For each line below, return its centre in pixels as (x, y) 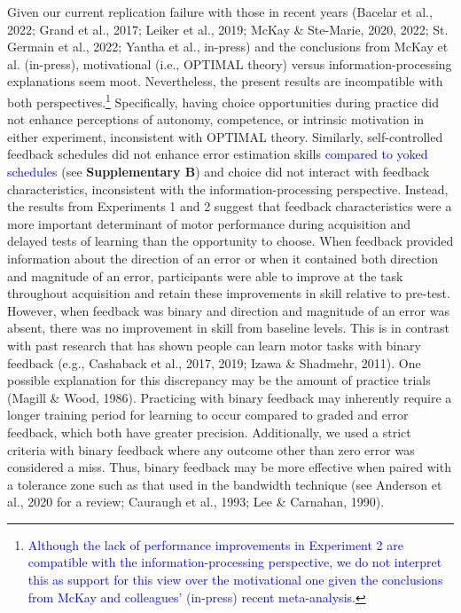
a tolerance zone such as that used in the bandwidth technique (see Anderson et (225, 484)
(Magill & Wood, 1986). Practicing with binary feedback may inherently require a (230, 397)
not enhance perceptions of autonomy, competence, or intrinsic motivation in (216, 119)
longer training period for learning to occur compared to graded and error (208, 415)
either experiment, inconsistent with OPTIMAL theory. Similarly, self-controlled (225, 136)
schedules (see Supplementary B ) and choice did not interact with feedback (219, 171)
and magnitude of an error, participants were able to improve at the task (205, 275)
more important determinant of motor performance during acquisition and (209, 223)
